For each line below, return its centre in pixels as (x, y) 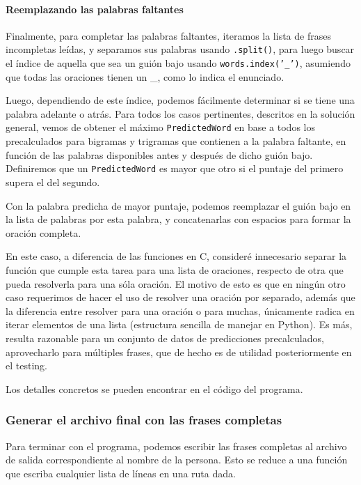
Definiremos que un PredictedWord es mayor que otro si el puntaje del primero (175, 168)
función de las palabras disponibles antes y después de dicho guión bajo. (159, 154)
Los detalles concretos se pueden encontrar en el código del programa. (154, 388)
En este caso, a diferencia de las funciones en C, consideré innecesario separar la (176, 256)
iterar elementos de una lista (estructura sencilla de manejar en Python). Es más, (179, 324)
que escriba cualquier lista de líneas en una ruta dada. (121, 473)
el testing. (26, 365)
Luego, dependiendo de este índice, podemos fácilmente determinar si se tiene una (180, 100)
